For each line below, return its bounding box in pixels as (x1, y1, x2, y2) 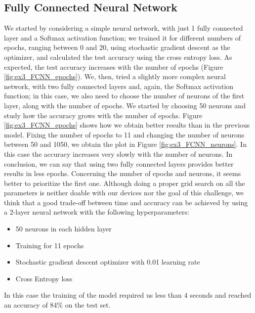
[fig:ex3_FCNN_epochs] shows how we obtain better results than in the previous (4, 120, 250, 130)
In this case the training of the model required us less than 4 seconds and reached (4, 290, 252, 300)
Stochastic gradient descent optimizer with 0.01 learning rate (15, 257, 200, 267)
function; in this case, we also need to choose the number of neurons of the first (4, 90, 245, 101)
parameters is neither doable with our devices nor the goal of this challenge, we (4, 187, 244, 198)
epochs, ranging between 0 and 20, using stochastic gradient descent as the (4, 42, 230, 52)
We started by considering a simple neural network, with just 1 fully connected (4, 23, 243, 33)
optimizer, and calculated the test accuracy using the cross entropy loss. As (4, 51, 232, 62)
